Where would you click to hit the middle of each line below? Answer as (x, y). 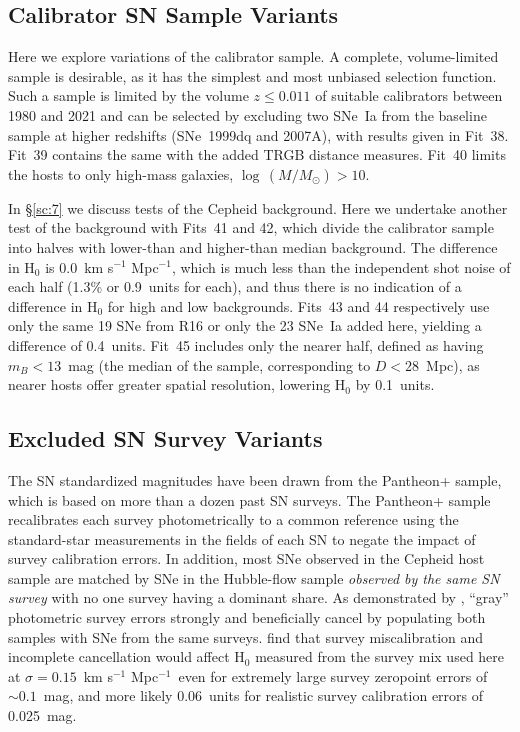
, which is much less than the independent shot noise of (341, 266)
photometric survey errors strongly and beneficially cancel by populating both (247, 617)
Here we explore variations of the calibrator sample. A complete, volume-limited (253, 56)
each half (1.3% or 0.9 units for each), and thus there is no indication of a (235, 286)
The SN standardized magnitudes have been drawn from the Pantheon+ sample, (255, 479)
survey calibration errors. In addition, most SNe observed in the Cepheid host (246, 558)
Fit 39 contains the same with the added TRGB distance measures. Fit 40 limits (257, 154)
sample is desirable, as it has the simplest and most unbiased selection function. (252, 75)
